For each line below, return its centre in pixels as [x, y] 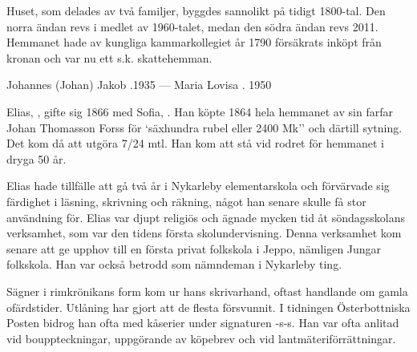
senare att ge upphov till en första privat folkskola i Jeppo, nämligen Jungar [194, 248]
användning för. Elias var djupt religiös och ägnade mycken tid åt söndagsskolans [206, 217]
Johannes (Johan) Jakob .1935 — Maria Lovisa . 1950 [139, 85]
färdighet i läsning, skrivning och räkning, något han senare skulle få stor [186, 201]
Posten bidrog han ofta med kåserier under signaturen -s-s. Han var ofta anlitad [203, 323]
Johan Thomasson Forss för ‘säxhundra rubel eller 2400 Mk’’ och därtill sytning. [204, 127]
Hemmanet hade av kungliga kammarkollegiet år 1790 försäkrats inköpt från [194, 42]
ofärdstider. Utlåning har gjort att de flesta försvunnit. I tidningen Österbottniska [208, 307]
